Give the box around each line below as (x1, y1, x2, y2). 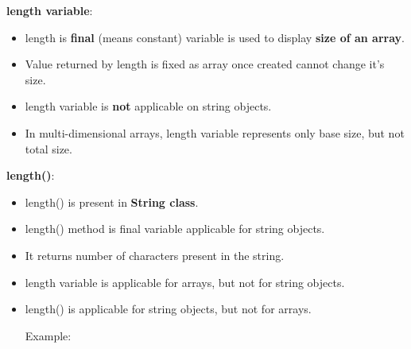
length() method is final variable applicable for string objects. (25, 220, 325, 237)
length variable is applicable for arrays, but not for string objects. (25, 273, 345, 290)
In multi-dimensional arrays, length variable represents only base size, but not (25, 124, 405, 141)
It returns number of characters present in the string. (25, 246, 285, 263)
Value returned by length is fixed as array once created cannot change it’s (25, 56, 385, 72)
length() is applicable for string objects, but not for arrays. (25, 301, 312, 317)
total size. (25, 140, 72, 157)
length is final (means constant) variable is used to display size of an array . (25, 29, 405, 45)
